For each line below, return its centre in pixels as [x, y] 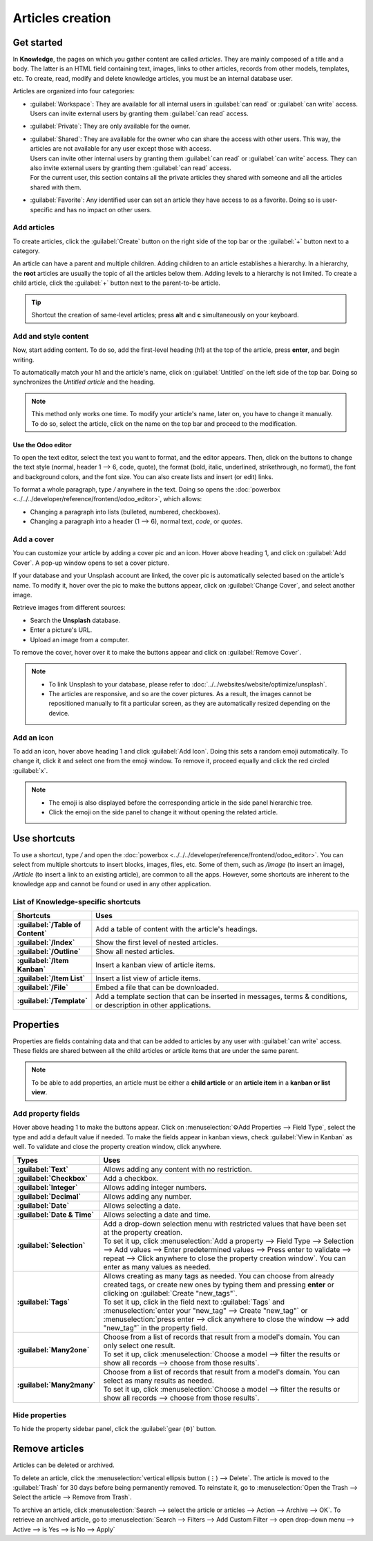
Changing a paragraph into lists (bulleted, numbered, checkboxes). [125, 512]
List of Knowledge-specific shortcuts [77, 902]
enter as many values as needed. [157, 1267]
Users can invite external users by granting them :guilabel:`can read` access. [139, 113]
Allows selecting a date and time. [157, 1215]
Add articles [34, 227]
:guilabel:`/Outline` [49, 952]
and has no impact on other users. [103, 209]
